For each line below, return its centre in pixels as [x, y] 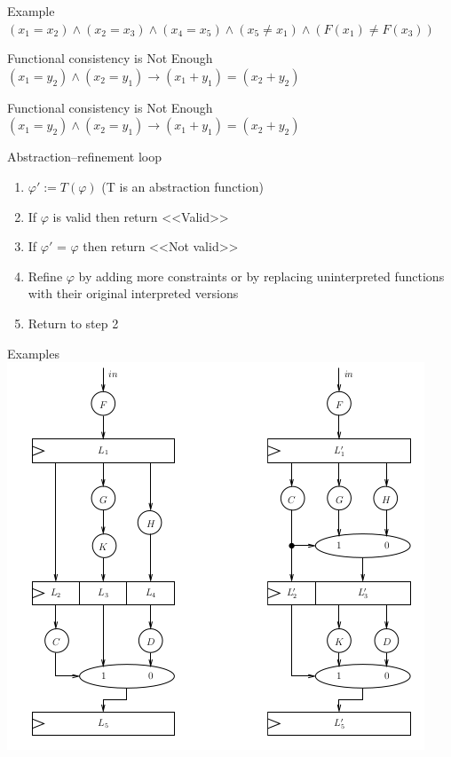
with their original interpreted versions [133, 293]
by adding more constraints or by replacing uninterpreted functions [261, 276]
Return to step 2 [73, 323]
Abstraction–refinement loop [85, 157]
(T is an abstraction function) [182, 186]
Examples [33, 353]
